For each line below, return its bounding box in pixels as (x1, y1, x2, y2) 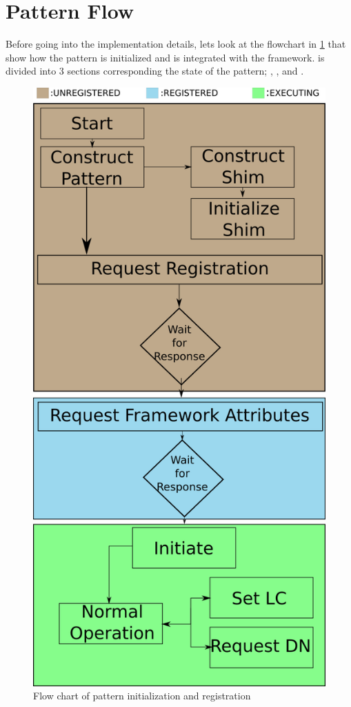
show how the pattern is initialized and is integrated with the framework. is (6, 50, 325, 64)
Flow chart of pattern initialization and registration (33, 688, 251, 703)
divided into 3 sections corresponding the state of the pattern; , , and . (6, 64, 304, 78)
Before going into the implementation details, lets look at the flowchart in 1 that (6, 37, 346, 51)
